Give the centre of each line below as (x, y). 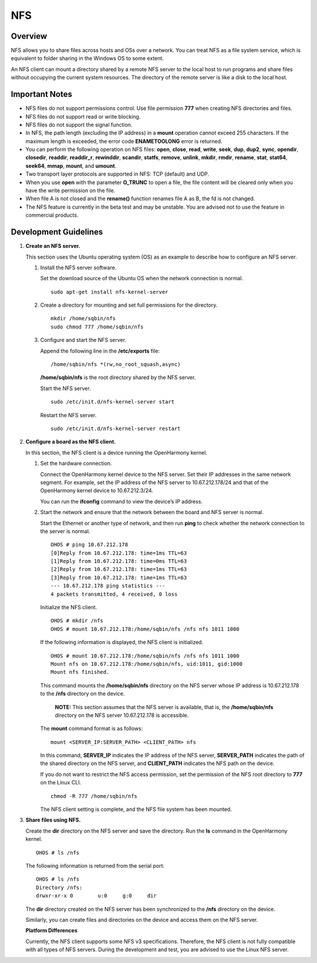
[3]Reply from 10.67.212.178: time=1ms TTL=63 (119, 578)
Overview (29, 36)
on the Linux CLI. (61, 783)
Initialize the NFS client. (69, 608)
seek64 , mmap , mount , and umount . (71, 166)
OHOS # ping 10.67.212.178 (90, 545)
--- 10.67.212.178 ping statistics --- (108, 586)
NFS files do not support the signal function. (79, 125)
